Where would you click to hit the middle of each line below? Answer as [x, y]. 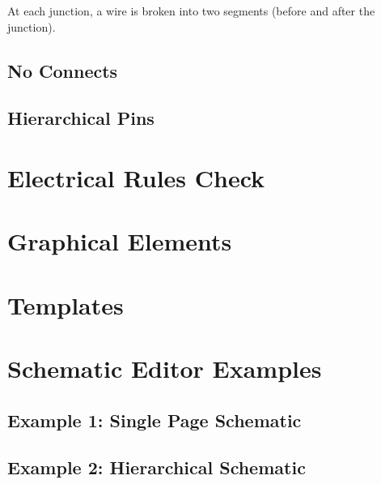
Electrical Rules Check [136, 177]
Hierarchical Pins [81, 118]
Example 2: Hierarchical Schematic [157, 467]
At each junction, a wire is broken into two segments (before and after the [191, 11]
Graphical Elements [120, 241]
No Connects [63, 70]
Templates [66, 304]
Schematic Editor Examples [165, 368]
